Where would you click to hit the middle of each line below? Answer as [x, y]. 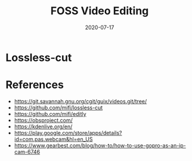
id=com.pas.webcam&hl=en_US [53, 139]
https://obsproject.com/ [43, 120]
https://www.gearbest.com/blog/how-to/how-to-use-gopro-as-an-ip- [100, 145]
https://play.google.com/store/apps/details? [68, 132]
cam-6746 [27, 151]
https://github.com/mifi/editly [50, 113]
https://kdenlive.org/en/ [43, 127]
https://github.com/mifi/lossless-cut [58, 108]
